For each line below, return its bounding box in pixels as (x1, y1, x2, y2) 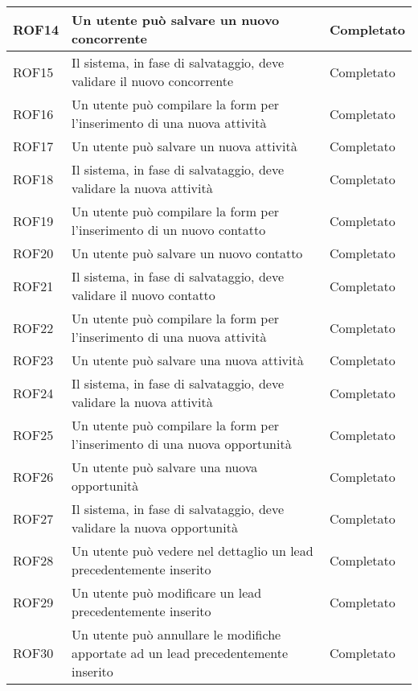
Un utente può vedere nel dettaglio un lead (72, 541, 313, 560)
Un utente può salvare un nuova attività (72, 137, 297, 155)
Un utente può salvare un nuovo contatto (72, 244, 303, 262)
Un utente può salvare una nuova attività (72, 351, 304, 369)
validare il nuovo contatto (72, 286, 215, 304)
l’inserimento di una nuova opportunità (72, 434, 292, 453)
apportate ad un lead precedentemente (72, 644, 289, 662)
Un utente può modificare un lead (72, 583, 262, 602)
